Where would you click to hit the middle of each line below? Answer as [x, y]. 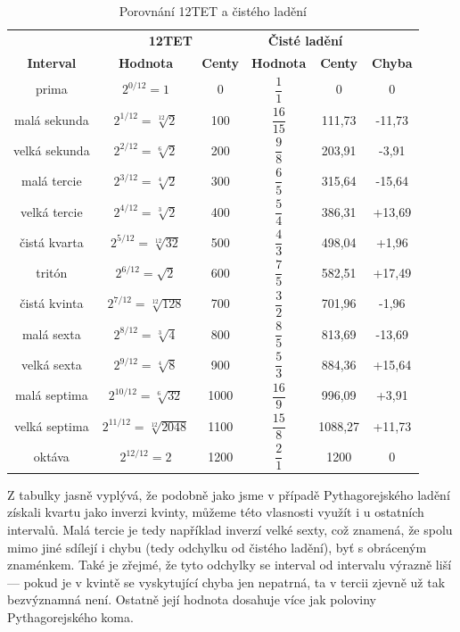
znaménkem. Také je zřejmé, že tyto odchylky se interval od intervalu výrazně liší [230, 565]
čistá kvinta [52, 303]
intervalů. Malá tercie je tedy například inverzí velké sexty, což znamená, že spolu [230, 530]
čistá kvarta [51, 241]
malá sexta [51, 333]
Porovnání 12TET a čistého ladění [213, 11]
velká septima [51, 425]
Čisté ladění [305, 40]
